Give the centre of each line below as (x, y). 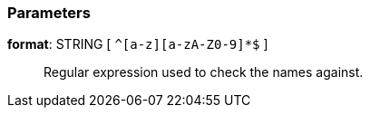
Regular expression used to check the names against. (204, 72)
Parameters (49, 13)
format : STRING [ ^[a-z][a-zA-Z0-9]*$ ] (138, 44)
